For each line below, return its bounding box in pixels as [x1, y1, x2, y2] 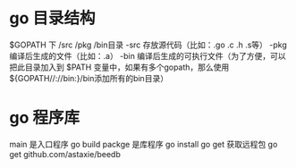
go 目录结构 [9, 8, 96, 29]
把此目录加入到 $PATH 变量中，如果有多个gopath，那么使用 [9, 62, 230, 72]
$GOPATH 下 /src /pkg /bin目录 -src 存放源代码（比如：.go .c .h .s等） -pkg [9, 39, 288, 50]
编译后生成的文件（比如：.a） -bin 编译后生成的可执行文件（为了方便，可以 [9, 50, 286, 61]
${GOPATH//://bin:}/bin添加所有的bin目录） [9, 72, 168, 83]
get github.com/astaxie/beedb [9, 148, 121, 159]
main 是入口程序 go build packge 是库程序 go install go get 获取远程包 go [9, 139, 278, 149]
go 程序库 [9, 108, 80, 128]
